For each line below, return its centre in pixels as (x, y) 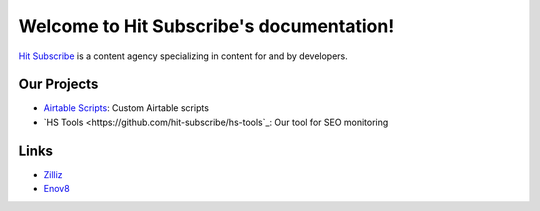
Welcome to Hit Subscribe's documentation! (206, 26)
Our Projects (58, 84)
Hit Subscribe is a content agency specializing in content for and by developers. (183, 56)
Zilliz (53, 174)
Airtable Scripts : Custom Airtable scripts (126, 108)
